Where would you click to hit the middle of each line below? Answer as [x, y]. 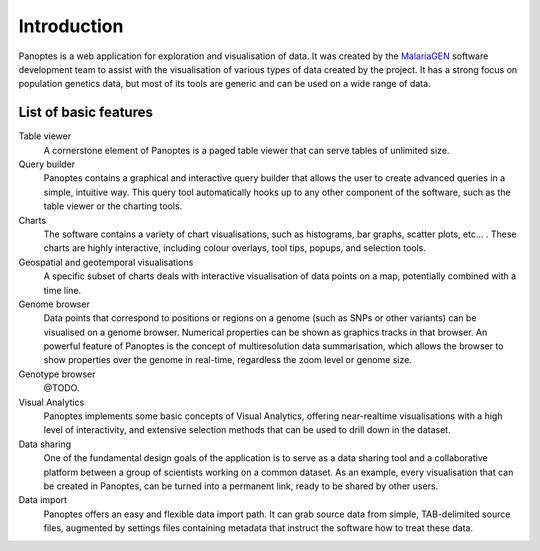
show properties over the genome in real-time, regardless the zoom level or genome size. [227, 360]
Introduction [71, 26]
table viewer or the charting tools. [113, 206]
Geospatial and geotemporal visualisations [106, 262]
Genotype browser [57, 374]
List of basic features [86, 112]
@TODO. [61, 388]
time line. [62, 290]
